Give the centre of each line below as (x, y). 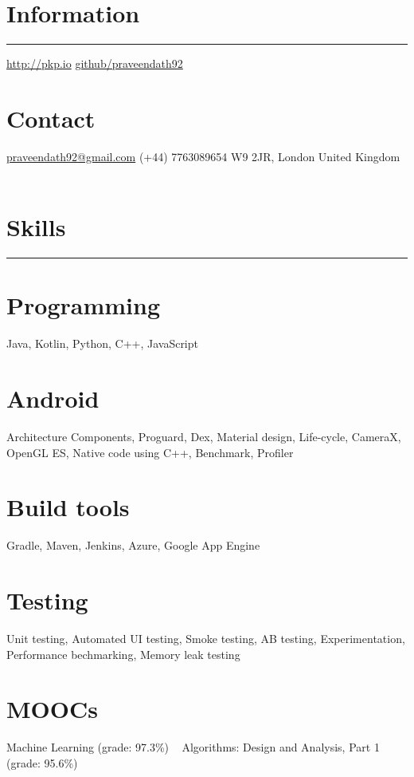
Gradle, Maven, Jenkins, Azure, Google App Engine (133, 545)
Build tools (68, 507)
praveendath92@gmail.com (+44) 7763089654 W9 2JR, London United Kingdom (203, 156)
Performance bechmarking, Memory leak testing (123, 654)
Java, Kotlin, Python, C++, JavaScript (102, 343)
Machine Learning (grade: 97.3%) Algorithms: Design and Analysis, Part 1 (193, 747)
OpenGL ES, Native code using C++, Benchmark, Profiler (150, 452)
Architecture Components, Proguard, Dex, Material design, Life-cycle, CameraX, (204, 436)
